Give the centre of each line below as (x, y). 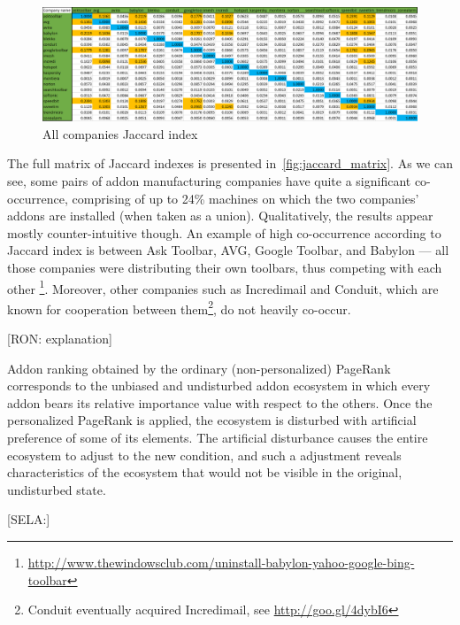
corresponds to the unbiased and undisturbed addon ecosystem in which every (219, 386)
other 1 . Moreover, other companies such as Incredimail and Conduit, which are (223, 287)
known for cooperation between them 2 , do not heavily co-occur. (179, 307)
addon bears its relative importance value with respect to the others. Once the (220, 402)
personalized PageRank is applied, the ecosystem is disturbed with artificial (212, 420)
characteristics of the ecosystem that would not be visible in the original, (205, 472)
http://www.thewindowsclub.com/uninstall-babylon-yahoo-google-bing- (221, 562)
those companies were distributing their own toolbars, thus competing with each (225, 267)
